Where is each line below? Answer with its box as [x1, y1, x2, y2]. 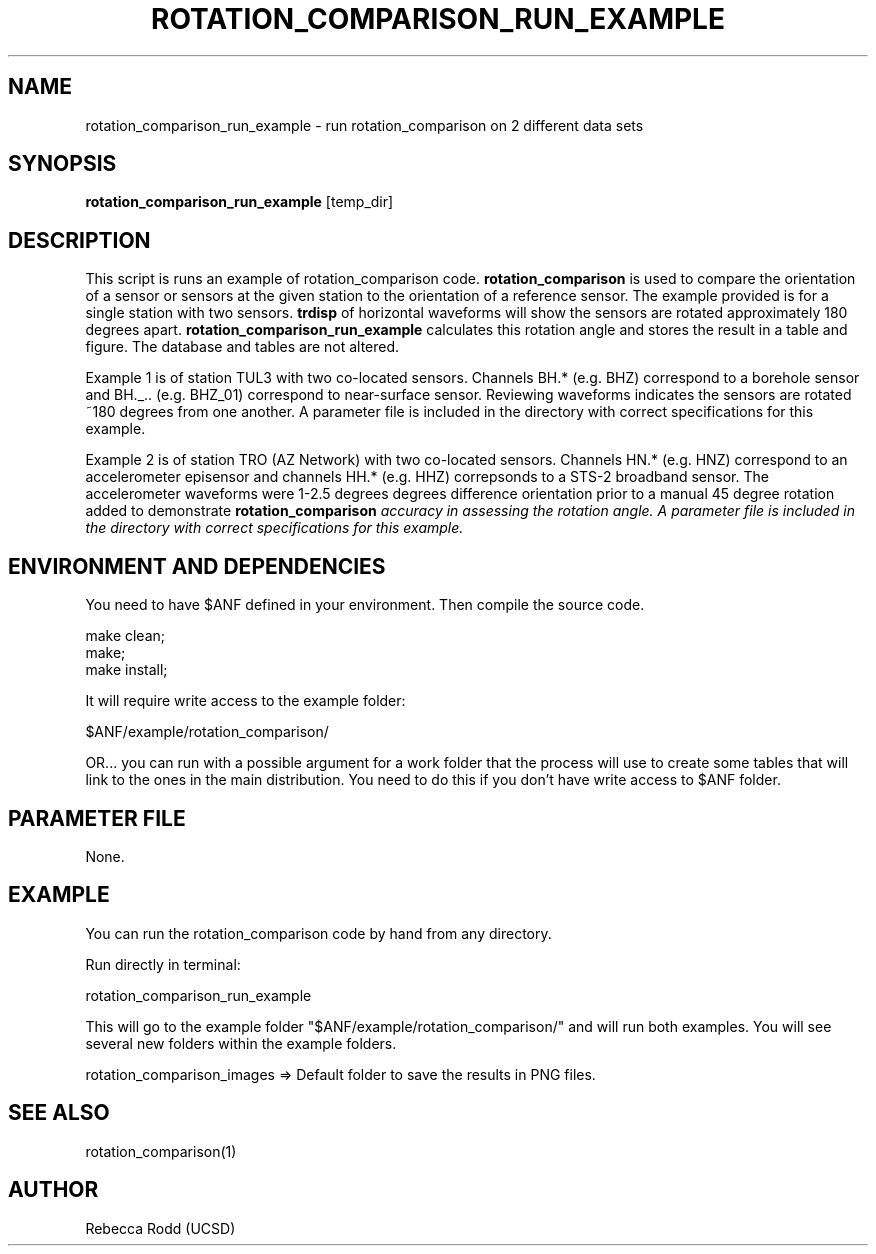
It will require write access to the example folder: [85, 692, 406, 710]
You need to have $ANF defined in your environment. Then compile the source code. [85, 596, 645, 614]
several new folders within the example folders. [85, 1034, 397, 1052]
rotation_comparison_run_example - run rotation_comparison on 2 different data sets [85, 116, 644, 134]
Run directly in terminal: [85, 955, 241, 973]
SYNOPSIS [8, 151, 117, 177]
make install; [85, 661, 168, 679]
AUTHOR [8, 1177, 99, 1203]
